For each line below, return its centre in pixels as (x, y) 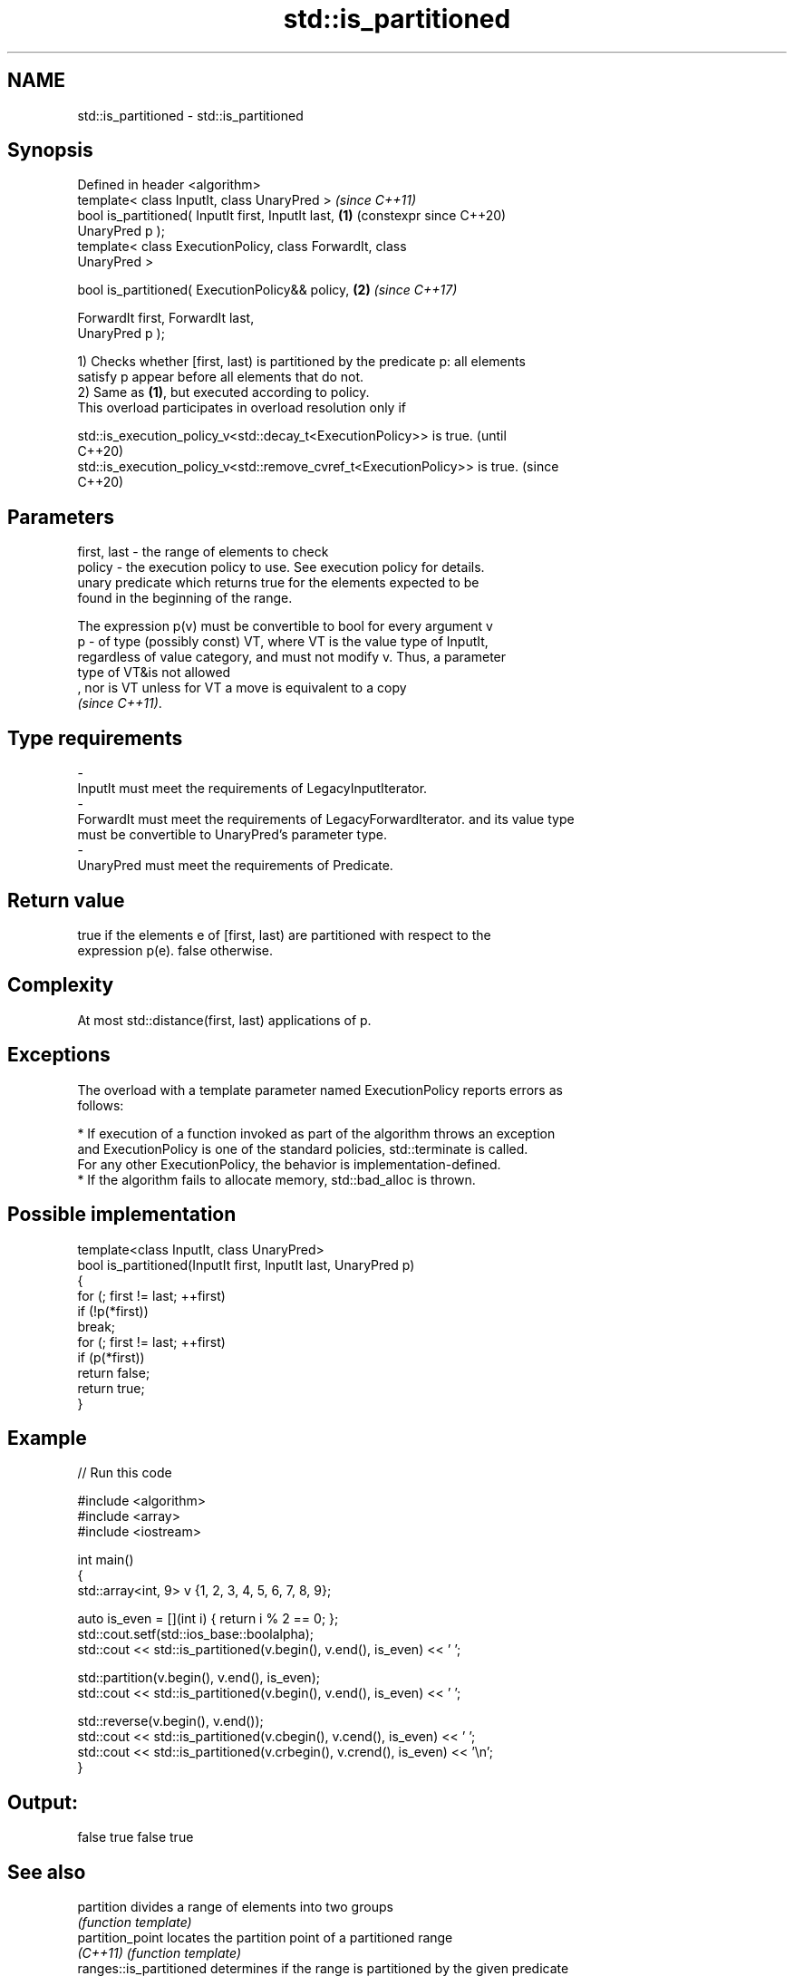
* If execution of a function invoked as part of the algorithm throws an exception (316, 1133)
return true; (111, 1388)
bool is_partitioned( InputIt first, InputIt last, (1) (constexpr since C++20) (292, 216)
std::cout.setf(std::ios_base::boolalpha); (195, 1634)
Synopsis (50, 150)
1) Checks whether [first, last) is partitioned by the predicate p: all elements (301, 362)
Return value (66, 900)
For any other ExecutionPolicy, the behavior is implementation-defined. (289, 1164)
